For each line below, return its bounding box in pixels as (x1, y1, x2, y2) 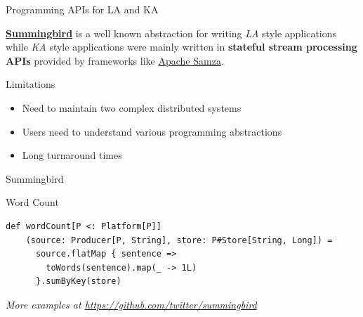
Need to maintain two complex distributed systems (22, 100, 242, 115)
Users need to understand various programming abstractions (22, 124, 282, 138)
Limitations (6, 77, 55, 91)
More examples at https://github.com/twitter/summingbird (6, 297, 257, 311)
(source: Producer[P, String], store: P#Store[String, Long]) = (25, 235, 333, 245)
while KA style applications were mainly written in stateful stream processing (6, 39, 357, 54)
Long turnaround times (22, 148, 122, 162)
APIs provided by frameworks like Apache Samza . (6, 53, 224, 67)
